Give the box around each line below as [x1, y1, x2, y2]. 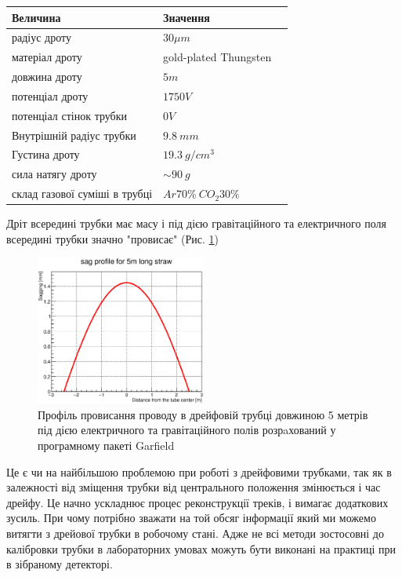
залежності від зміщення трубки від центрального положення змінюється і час [6, 479, 381, 495]
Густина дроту [12, 146, 80, 163]
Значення [163, 9, 210, 25]
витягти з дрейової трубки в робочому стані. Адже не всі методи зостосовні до [6, 525, 384, 542]
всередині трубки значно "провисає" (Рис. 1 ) [6, 230, 219, 247]
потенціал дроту [12, 87, 89, 104]
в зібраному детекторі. [6, 556, 113, 572]
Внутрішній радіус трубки [12, 126, 136, 143]
